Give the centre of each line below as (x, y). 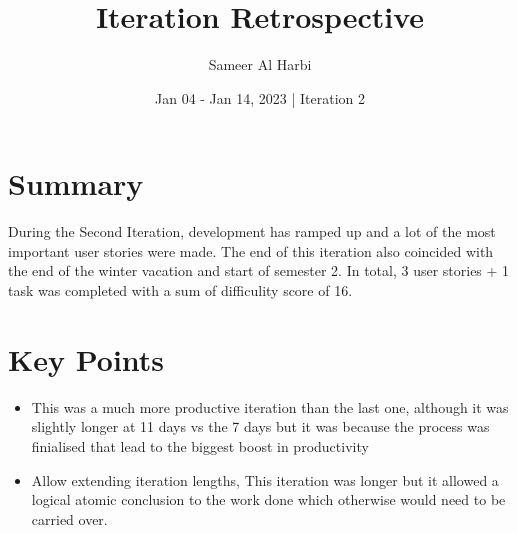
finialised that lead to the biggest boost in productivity (200, 445)
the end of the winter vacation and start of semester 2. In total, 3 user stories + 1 (259, 270)
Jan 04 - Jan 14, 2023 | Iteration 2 (260, 97)
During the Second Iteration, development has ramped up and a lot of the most (252, 231)
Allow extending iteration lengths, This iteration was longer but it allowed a (265, 479)
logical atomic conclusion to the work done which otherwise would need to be (268, 499)
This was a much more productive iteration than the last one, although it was (270, 406)
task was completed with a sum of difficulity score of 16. (180, 290)
